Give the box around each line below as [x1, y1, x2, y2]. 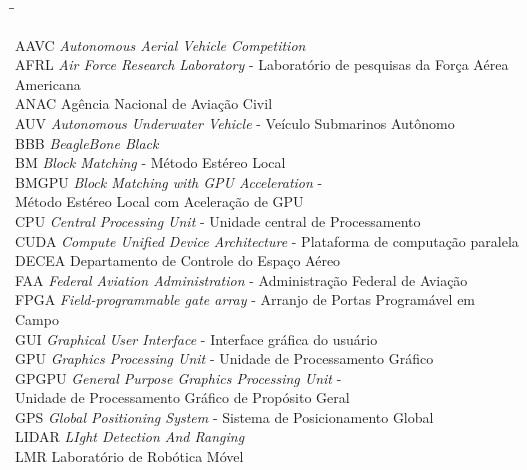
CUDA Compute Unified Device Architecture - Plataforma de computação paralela [15, 230, 519, 251]
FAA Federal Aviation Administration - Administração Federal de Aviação [15, 269, 468, 290]
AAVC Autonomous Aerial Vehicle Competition [15, 34, 306, 55]
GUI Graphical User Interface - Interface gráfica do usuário [15, 328, 378, 349]
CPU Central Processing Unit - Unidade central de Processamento [15, 210, 421, 231]
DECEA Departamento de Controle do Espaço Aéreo [15, 250, 341, 271]
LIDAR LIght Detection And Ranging [15, 426, 245, 447]
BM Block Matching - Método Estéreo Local [15, 152, 286, 173]
